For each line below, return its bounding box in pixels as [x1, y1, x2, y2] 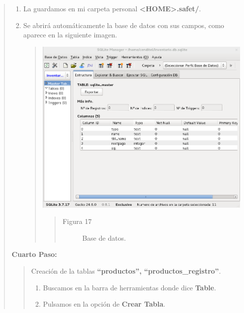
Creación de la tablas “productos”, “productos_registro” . [31, 265, 221, 276]
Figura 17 [62, 216, 92, 226]
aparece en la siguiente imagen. [23, 30, 117, 40]
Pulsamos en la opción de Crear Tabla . [43, 299, 165, 309]
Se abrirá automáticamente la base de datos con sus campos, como [23, 20, 224, 30]
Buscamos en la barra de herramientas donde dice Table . [43, 282, 216, 292]
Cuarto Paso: [11, 249, 57, 259]
